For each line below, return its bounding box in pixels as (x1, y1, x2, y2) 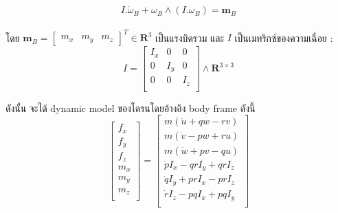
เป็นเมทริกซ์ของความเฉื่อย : (234, 30, 333, 45)
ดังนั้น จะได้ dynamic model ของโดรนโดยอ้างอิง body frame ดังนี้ (5, 100, 256, 115)
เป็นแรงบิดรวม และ (155, 30, 225, 45)
